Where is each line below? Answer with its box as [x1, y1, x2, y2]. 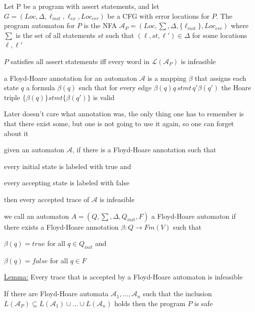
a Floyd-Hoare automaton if [151, 210, 236, 221]
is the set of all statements [16, 30, 96, 40]
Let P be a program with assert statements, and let [4, 1, 159, 11]
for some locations [192, 30, 247, 40]
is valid [93, 92, 114, 102]
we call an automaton [4, 210, 69, 221]
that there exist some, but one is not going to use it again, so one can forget [4, 118, 234, 128]
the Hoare [221, 82, 251, 93]
